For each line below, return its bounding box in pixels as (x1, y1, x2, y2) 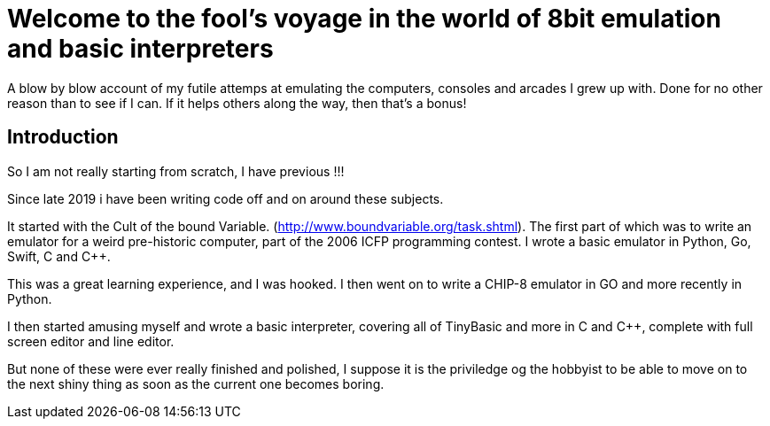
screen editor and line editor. (7, 333, 175, 349)
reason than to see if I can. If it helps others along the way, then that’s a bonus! (7, 95, 467, 111)
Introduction (7, 126, 119, 149)
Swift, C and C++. (7, 248, 111, 264)
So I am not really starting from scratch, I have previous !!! (7, 163, 345, 179)
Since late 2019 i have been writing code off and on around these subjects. (7, 190, 444, 206)
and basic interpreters (7, 34, 274, 64)
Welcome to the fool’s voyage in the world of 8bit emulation (7, 4, 721, 34)
